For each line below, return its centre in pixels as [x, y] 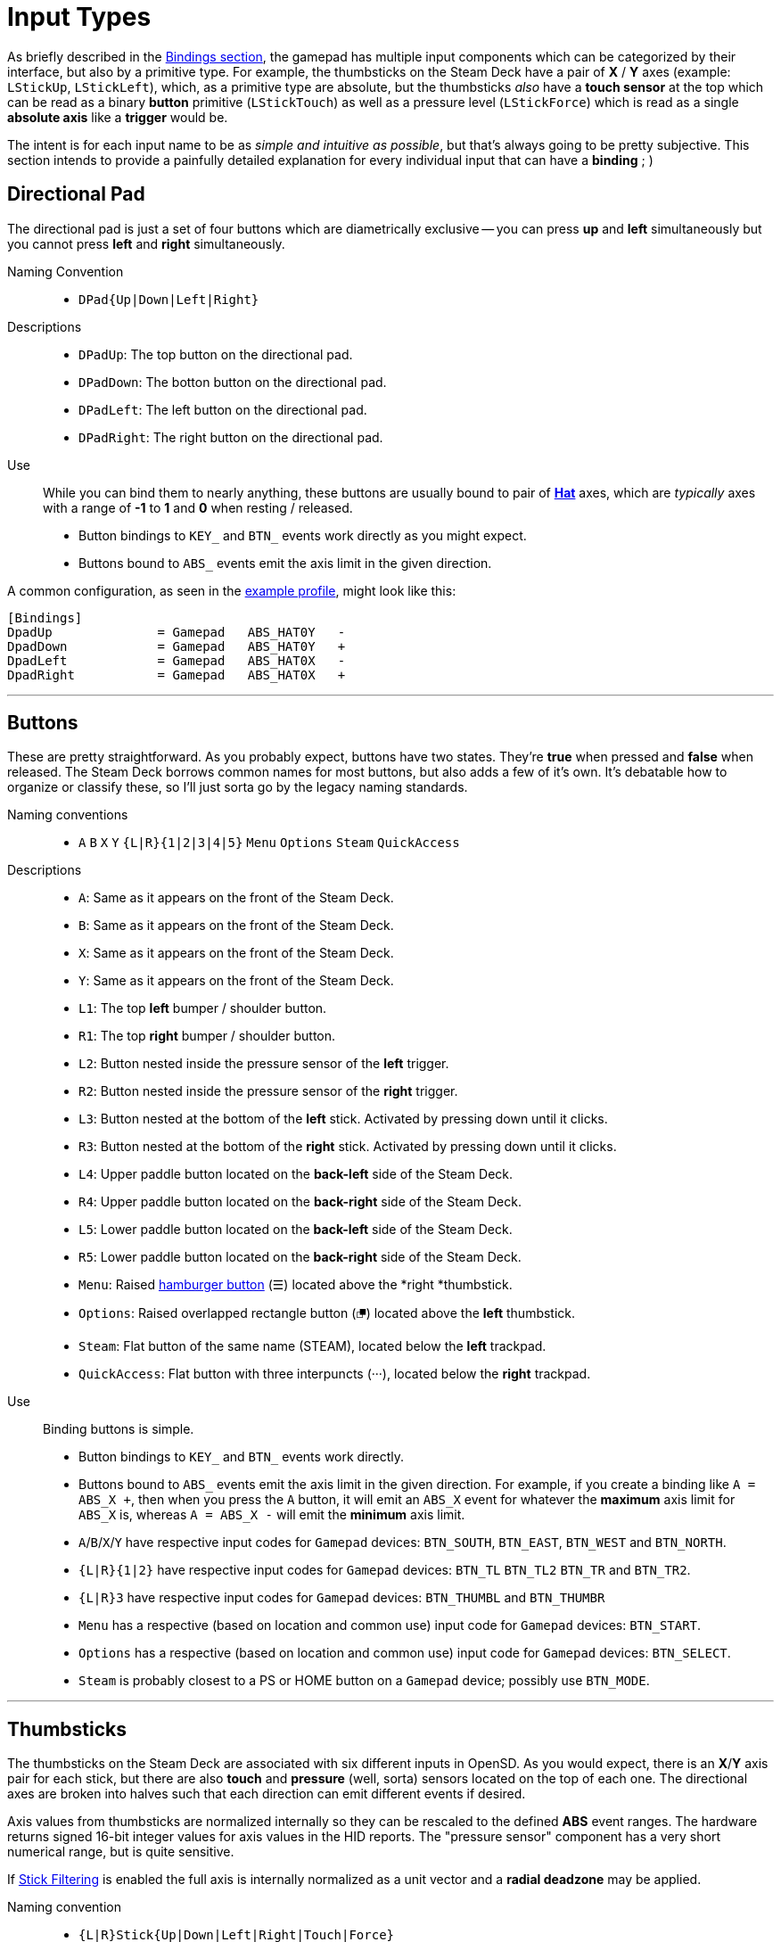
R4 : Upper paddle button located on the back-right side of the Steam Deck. [300, 1202]
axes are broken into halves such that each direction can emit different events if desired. [267, 1794]
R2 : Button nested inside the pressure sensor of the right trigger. [268, 1091]
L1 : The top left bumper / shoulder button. [203, 1008]
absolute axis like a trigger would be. [118, 117]
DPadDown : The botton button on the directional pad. [233, 382]
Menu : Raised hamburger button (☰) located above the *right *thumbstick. [296, 1285]
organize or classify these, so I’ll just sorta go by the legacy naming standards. [238, 787]
